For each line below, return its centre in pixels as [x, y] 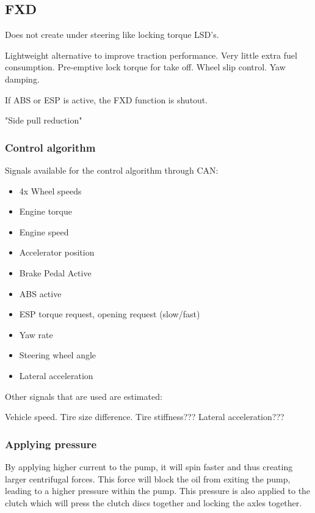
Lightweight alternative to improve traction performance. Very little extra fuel [151, 55]
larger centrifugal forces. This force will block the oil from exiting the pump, [148, 478]
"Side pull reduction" [44, 120]
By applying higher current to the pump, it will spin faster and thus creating [149, 466]
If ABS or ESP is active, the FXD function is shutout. [107, 99]
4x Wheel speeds [50, 190]
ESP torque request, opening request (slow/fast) [110, 314]
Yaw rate [36, 334]
